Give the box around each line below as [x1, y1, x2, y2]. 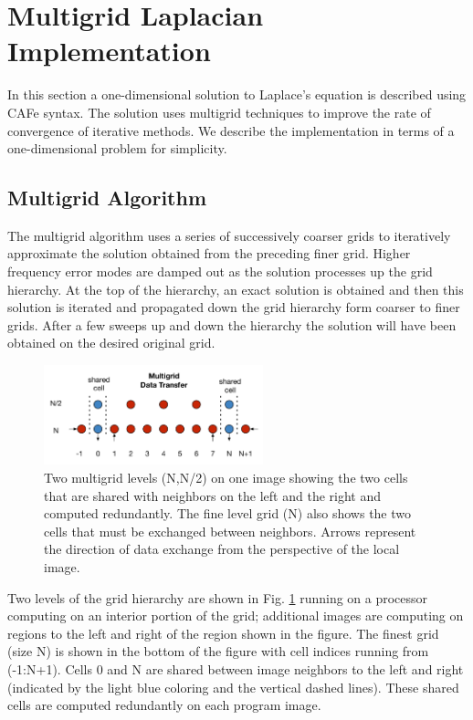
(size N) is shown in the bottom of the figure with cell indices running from [7, 642, 429, 661]
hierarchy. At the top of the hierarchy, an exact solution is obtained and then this [7, 279, 464, 298]
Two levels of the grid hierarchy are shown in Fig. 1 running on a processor [7, 588, 428, 607]
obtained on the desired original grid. [7, 333, 215, 352]
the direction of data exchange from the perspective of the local [44, 539, 400, 558]
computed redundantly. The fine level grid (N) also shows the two [44, 504, 412, 523]
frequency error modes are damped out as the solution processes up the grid [7, 262, 433, 281]
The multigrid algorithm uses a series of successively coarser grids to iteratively [7, 225, 451, 245]
